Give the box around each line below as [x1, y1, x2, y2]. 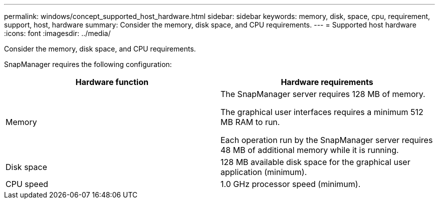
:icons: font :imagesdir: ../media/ [4, 29, 111, 37]
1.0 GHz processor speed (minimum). [221, 179, 361, 189]
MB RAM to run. [221, 117, 280, 127]
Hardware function [75, 77, 149, 87]
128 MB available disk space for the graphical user [221, 157, 410, 167]
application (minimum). [221, 167, 307, 177]
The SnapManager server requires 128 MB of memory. [221, 89, 425, 99]
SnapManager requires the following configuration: [4, 60, 172, 68]
